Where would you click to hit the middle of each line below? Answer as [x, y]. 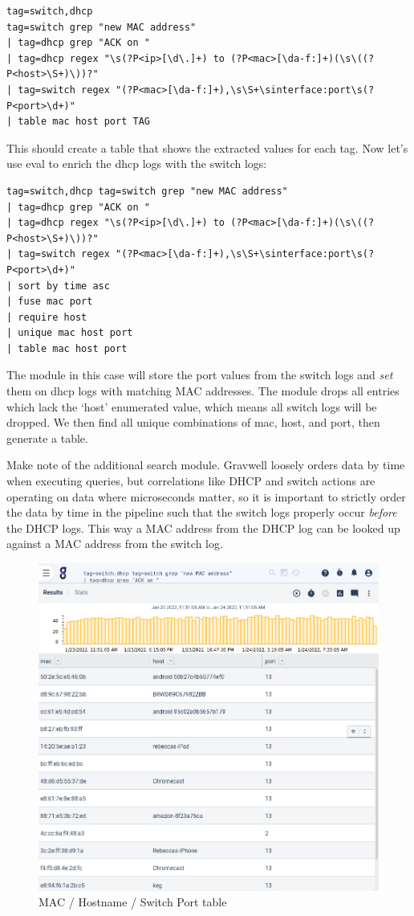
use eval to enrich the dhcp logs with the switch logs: [137, 164]
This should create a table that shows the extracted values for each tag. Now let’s [207, 147]
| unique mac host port [70, 333]
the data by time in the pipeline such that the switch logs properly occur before [202, 512]
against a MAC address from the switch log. [115, 544]
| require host [47, 317]
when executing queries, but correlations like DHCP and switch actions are [191, 481]
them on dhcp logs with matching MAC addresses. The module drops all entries [203, 391]
